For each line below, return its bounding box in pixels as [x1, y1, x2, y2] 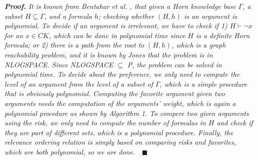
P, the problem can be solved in [127, 59, 222, 69]
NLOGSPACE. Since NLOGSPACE [4, 59, 114, 69]
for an [4, 30, 23, 40]
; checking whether [98, 10, 154, 21]
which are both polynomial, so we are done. [4, 146, 135, 157]
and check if [216, 117, 253, 128]
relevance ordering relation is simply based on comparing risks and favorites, [4, 137, 236, 147]
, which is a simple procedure [159, 78, 247, 89]
